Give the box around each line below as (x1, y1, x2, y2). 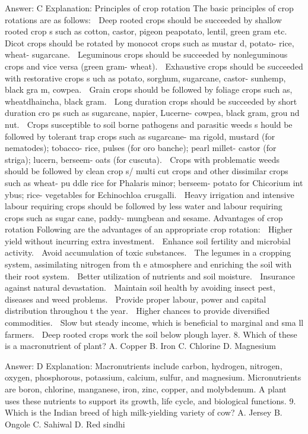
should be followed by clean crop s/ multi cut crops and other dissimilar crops (5, 165, 288, 177)
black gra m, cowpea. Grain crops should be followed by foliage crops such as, (5, 83, 293, 96)
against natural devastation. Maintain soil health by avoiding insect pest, (5, 281, 275, 294)
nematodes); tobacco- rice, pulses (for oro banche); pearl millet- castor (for (5, 141, 277, 154)
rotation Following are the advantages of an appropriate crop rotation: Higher (5, 223, 293, 235)
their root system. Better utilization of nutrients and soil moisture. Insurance (5, 269, 296, 282)
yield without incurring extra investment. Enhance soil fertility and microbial (5, 234, 291, 247)
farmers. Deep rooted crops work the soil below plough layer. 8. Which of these (5, 328, 297, 340)
